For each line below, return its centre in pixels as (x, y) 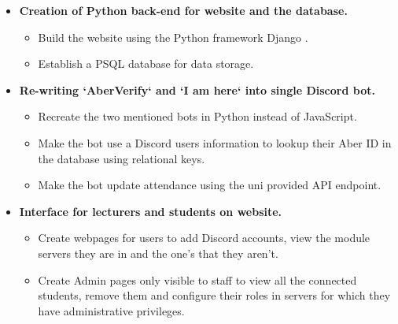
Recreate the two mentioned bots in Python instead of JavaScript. (197, 116)
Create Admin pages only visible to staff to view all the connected (197, 279)
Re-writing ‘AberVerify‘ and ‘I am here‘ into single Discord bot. (197, 89)
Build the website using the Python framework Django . (173, 37)
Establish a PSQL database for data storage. (146, 63)
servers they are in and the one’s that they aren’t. (158, 253)
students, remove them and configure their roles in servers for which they (214, 295)
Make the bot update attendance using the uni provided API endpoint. (210, 185)
